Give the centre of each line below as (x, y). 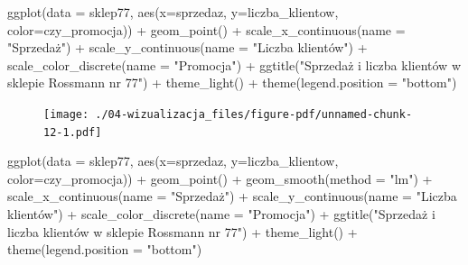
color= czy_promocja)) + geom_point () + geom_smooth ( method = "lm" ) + (220, 178)
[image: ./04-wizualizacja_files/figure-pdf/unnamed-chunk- (228, 114)
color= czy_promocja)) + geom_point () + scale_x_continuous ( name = (206, 29)
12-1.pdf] (73, 132)
